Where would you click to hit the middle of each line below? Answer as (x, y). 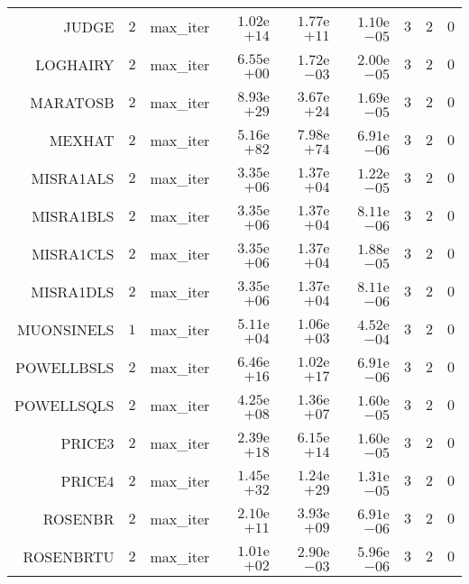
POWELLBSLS (65, 367)
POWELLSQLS (64, 405)
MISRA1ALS (73, 178)
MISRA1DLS (73, 291)
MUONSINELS (65, 329)
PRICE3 (87, 443)
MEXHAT (82, 140)
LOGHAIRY (75, 64)
